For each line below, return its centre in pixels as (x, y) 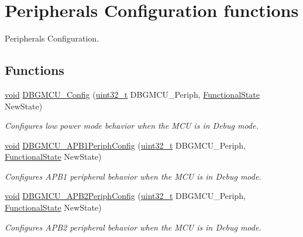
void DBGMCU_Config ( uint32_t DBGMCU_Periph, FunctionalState (132, 94)
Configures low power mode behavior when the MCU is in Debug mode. (132, 126)
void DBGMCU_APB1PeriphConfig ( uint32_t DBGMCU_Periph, (125, 145)
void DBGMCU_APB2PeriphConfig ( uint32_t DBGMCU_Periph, (125, 196)
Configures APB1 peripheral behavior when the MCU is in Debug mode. (133, 176)
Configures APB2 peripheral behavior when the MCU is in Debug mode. (133, 227)
